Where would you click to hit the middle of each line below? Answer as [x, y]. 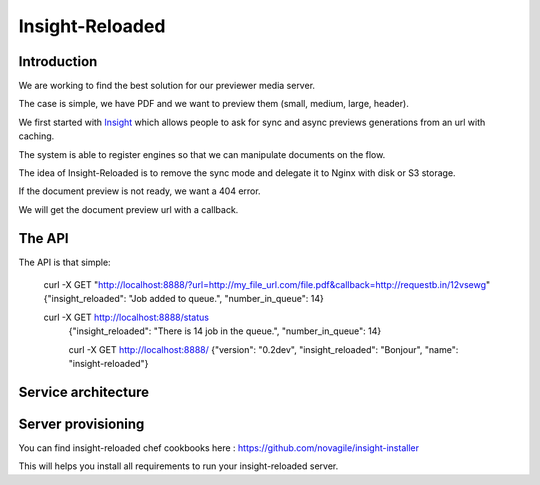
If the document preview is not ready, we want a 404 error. [139, 191]
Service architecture [84, 391]
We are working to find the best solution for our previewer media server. [166, 86]
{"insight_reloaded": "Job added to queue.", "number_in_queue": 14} [183, 299]
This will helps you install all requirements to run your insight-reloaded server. [178, 466]
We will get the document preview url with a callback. [128, 209]
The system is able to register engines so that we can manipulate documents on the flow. [202, 154]
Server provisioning [81, 423]
